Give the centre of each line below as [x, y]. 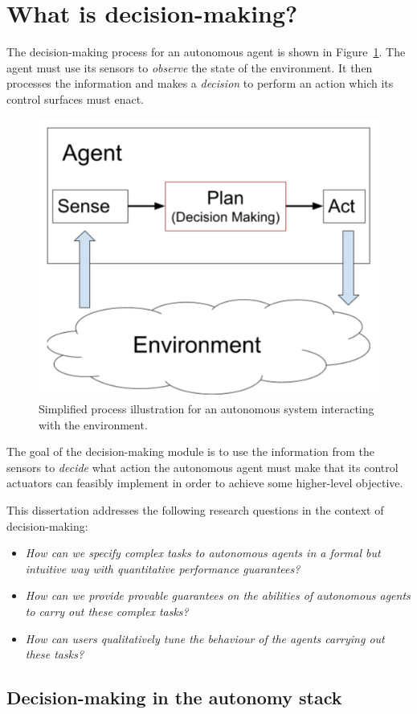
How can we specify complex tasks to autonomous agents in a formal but [203, 553]
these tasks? [55, 654]
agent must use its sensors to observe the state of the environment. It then [190, 67]
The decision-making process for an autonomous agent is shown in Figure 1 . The [206, 52]
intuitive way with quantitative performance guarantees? [163, 568]
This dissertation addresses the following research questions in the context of [195, 510]
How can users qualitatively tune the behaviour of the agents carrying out [205, 638]
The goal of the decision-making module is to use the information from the [191, 451]
